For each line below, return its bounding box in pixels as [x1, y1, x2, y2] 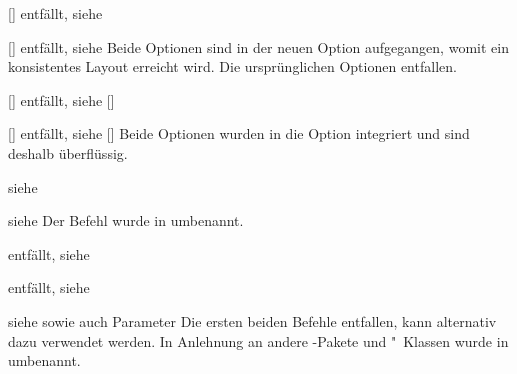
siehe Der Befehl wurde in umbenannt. [8, 210, 244, 231]
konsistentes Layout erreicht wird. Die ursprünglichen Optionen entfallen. [8, 56, 457, 77]
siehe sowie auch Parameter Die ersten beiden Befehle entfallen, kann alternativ [8, 310, 497, 331]
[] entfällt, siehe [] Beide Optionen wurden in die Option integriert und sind [8, 123, 470, 144]
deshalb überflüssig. [8, 142, 128, 163]
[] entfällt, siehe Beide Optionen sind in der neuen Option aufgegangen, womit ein [8, 36, 509, 57]
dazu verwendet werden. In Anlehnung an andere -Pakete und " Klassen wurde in [8, 330, 509, 351]
